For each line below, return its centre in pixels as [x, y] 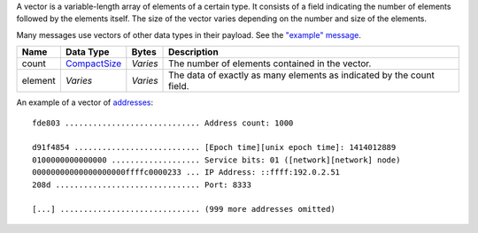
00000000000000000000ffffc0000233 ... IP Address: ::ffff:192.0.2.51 [186, 173]
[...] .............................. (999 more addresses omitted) [184, 209]
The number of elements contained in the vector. [270, 64]
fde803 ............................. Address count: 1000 [163, 123]
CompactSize [93, 64]
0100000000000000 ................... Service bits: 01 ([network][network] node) [216, 160]
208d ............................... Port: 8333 [142, 184]
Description [193, 52]
